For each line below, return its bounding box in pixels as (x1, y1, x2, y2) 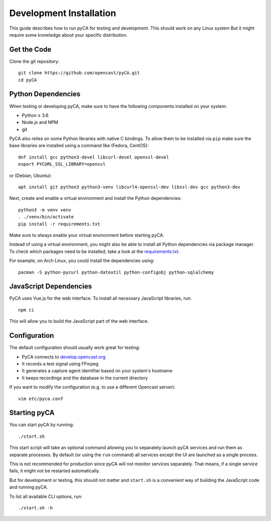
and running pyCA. (9, 484, 48, 490)
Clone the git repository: (9, 58, 60, 64)
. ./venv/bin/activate (18, 214, 74, 220)
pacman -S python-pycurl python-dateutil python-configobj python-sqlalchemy (18, 269, 214, 275)
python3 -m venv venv (18, 207, 71, 213)
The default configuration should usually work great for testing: (9, 344, 141, 351)
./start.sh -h (18, 505, 53, 510)
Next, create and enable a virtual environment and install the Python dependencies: (9, 195, 182, 201)
